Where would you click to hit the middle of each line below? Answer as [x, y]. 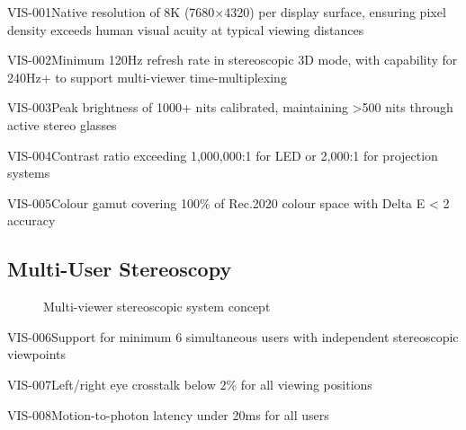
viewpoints [37, 354]
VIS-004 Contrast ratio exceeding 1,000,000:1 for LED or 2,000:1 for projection [223, 155]
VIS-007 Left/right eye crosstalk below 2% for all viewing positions [190, 384]
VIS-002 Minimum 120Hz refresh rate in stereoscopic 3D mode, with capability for [233, 60]
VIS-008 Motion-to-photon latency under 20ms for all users [168, 414]
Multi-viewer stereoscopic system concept [157, 307]
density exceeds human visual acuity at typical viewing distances [186, 29]
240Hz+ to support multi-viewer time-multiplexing [147, 77]
